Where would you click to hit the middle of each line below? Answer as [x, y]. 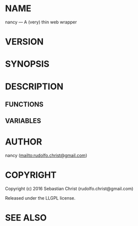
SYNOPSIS [27, 64]
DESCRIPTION [34, 86]
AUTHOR [24, 142]
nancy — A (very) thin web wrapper [41, 22]
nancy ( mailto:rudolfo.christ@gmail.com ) [46, 155]
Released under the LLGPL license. [40, 198]
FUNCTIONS [24, 104]
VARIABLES [23, 121]
